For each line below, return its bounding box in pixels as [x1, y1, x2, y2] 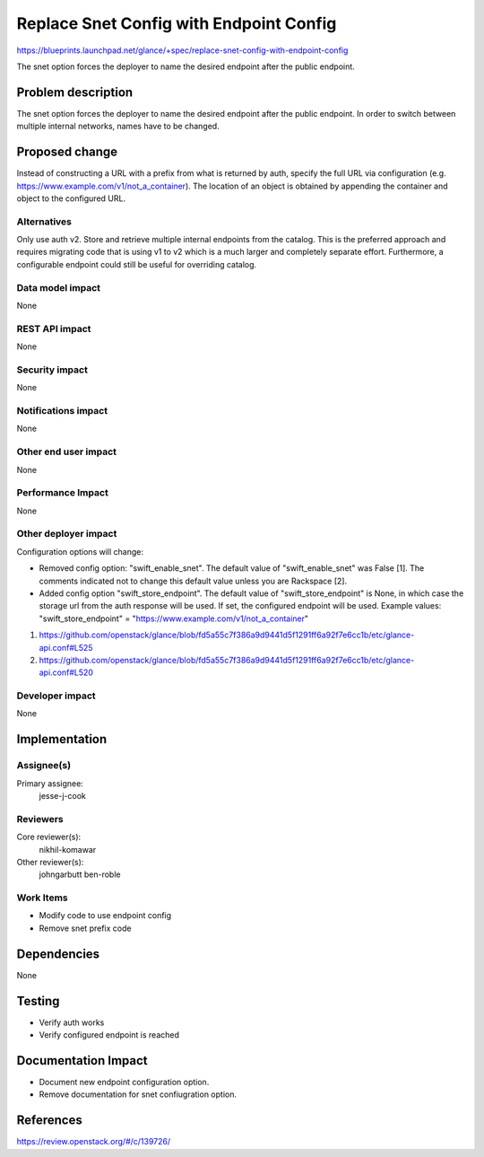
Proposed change [16, 145, 118, 160]
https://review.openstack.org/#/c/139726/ [16, 1136, 171, 1147]
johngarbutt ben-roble [39, 869, 121, 880]
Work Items [16, 891, 68, 904]
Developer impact [16, 689, 96, 702]
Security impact [16, 364, 89, 376]
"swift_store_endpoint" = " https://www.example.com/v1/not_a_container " [39, 613, 309, 624]
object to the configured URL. [16, 193, 125, 204]
